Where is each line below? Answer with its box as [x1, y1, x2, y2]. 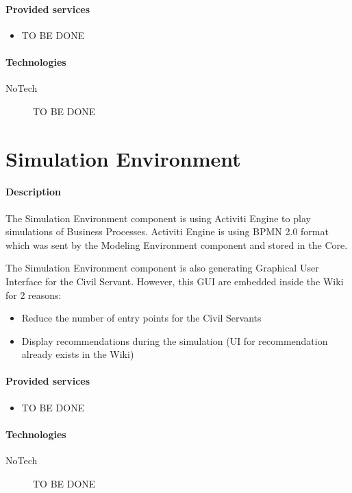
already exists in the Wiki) [21, 347, 134, 361]
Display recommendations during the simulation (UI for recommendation [21, 333, 328, 348]
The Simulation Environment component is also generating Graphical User [5, 261, 319, 275]
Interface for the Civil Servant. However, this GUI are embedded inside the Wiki [5, 274, 344, 288]
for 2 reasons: [5, 287, 62, 302]
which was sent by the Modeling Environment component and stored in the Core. [5, 237, 348, 252]
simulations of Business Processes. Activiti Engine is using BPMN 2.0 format [5, 224, 329, 239]
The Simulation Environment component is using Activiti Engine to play [5, 211, 311, 225]
